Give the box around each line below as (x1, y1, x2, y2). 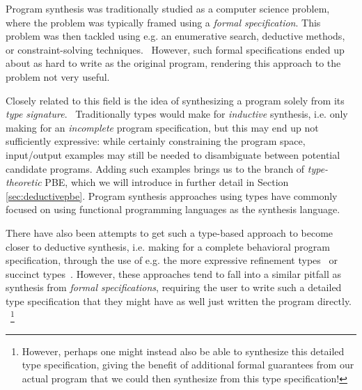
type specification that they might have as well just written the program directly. (6, 293, 352, 308)
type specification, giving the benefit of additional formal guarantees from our (22, 357, 354, 372)
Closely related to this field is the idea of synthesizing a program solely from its (6, 93, 345, 107)
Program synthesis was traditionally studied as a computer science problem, (6, 1, 330, 15)
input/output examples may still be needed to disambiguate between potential (6, 147, 340, 162)
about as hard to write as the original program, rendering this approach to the (6, 56, 341, 70)
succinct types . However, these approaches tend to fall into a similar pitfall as (6, 266, 341, 281)
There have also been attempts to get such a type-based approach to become (6, 225, 333, 240)
